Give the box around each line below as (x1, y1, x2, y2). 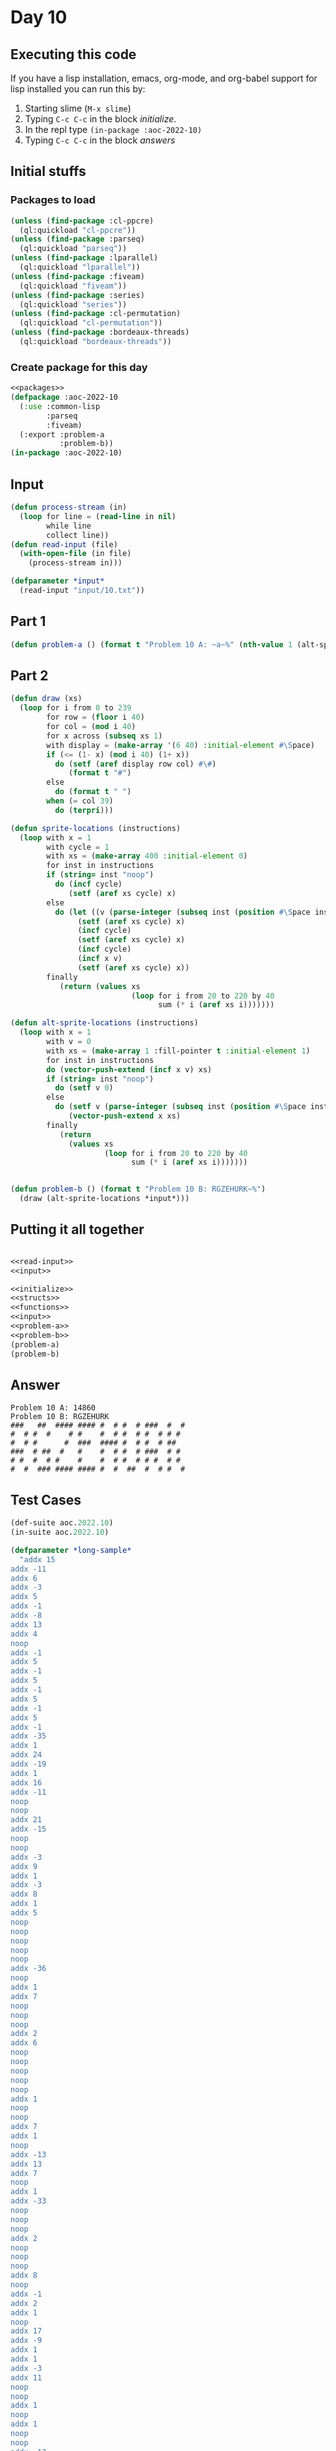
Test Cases (10, 1491, 82, 1508)
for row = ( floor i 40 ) (46, 712, 145, 723)
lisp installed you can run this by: (10, 83, 146, 95)
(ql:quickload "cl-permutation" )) (19, 318, 163, 328)
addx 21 (10, 1815, 43, 1825)
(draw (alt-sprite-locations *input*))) (19, 1194, 190, 1204)
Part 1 (10, 613, 47, 630)
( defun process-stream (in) (10, 502, 128, 513)
